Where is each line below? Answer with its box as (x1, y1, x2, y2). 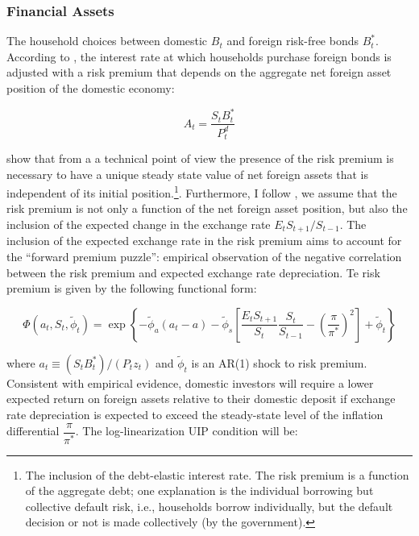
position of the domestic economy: (6, 80, 175, 96)
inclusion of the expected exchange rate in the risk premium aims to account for (6, 232, 402, 249)
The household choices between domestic (6, 32, 208, 49)
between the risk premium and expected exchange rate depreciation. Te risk (6, 264, 380, 280)
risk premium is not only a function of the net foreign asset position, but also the (6, 200, 408, 217)
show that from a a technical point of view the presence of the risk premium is (6, 149, 394, 166)
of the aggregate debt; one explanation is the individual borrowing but (25, 482, 374, 499)
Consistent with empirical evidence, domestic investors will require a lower (6, 374, 374, 391)
